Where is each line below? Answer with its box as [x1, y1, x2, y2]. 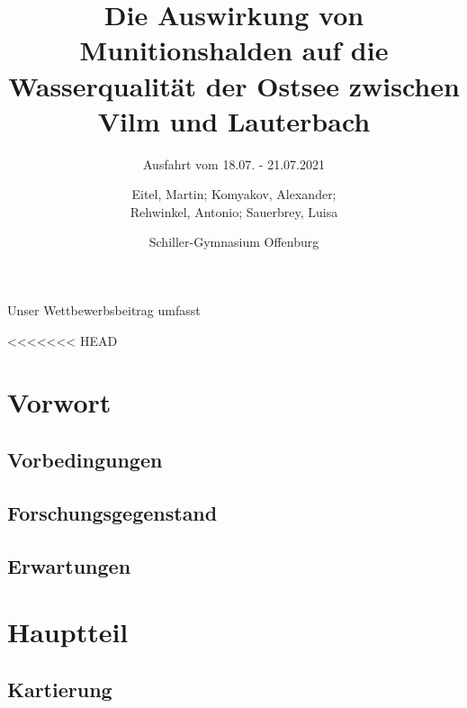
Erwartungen [7, 551, 131, 579]
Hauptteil [7, 613, 129, 650]
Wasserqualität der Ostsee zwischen [8, 67, 460, 104]
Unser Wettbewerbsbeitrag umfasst [7, 301, 201, 320]
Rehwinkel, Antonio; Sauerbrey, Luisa [130, 202, 338, 221]
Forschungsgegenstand [7, 498, 218, 526]
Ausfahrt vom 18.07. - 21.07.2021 [143, 154, 325, 173]
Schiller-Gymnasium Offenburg [148, 232, 319, 251]
